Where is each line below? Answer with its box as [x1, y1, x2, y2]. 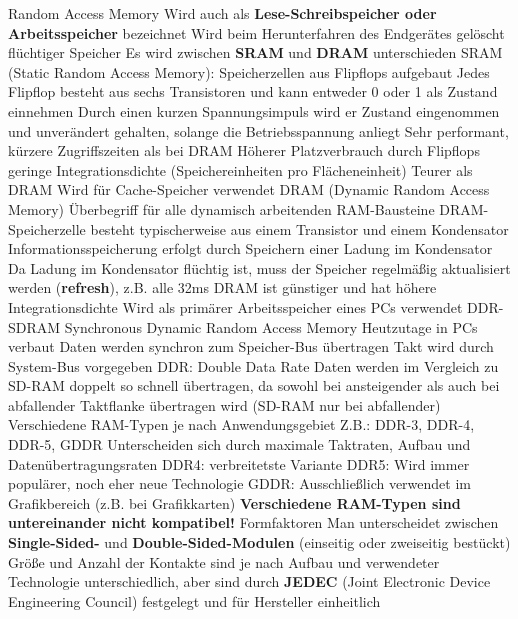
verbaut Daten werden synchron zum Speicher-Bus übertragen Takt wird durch [8, 336, 494, 357]
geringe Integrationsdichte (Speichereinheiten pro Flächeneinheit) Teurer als [8, 159, 473, 180]
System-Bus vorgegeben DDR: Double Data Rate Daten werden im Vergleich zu [8, 355, 499, 376]
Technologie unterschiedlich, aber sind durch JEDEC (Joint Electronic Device [8, 571, 491, 592]
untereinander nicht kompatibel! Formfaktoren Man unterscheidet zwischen [8, 512, 499, 533]
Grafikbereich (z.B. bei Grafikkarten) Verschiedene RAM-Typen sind [8, 492, 461, 513]
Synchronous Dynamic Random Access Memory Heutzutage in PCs [64, 316, 478, 337]
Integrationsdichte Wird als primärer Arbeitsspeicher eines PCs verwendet [8, 296, 463, 317]
